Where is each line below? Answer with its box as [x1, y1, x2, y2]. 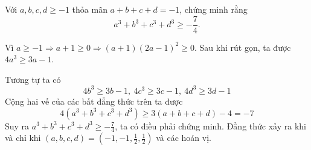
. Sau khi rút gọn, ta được [194, 41, 291, 53]
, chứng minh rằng [179, 3, 248, 15]
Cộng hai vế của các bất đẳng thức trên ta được [5, 94, 183, 107]
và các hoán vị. [156, 131, 211, 144]
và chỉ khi [5, 131, 41, 144]
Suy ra [5, 119, 30, 132]
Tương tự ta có [5, 73, 61, 85]
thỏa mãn [72, 3, 107, 15]
